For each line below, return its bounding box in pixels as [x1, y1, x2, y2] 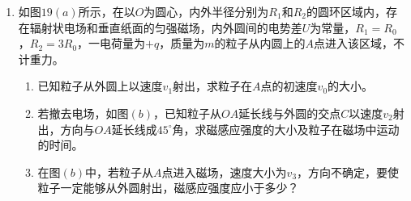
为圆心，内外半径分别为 [143, 3, 269, 19]
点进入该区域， [314, 35, 394, 52]
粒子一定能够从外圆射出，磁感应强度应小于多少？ [37, 179, 299, 196]
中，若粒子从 [85, 163, 154, 180]
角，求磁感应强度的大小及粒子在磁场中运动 [172, 120, 400, 137]
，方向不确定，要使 [297, 163, 400, 180]
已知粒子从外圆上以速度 [37, 77, 163, 94]
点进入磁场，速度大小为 [161, 163, 287, 180]
